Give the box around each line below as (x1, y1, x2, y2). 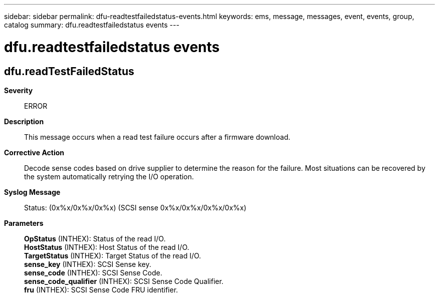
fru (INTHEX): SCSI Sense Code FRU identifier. (24, 285, 178, 294)
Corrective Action (4, 148, 64, 157)
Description (4, 117, 44, 126)
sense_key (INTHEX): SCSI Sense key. (24, 259, 151, 268)
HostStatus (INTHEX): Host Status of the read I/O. (24, 242, 189, 251)
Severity (4, 86, 33, 95)
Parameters (4, 218, 44, 227)
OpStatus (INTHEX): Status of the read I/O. (24, 234, 166, 243)
